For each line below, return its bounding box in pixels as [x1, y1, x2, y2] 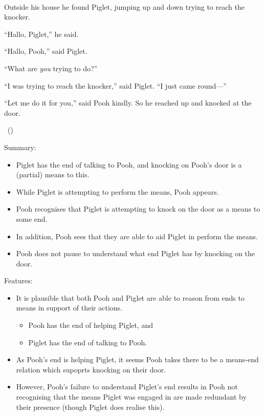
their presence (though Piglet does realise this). [16, 401, 165, 412]
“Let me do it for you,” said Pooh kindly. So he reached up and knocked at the [4, 97, 252, 108]
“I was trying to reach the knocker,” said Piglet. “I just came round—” [4, 80, 227, 91]
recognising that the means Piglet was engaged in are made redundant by [16, 391, 247, 402]
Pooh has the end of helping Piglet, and [28, 320, 153, 330]
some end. [16, 213, 48, 224]
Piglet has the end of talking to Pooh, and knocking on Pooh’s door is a [16, 159, 242, 170]
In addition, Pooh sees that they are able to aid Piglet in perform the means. [16, 231, 258, 241]
